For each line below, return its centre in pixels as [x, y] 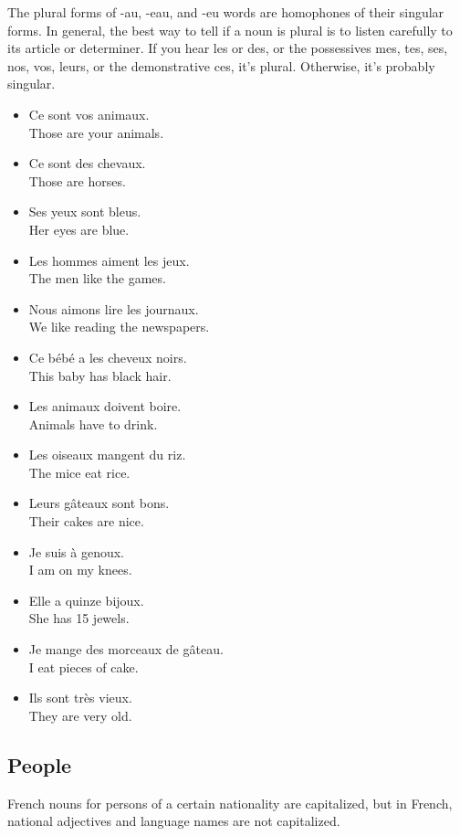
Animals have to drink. [93, 423]
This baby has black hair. [100, 375]
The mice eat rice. [79, 472]
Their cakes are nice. [86, 521]
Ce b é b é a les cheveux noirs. [108, 357]
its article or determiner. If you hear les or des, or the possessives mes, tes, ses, [228, 48]
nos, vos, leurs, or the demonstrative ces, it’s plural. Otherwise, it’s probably [221, 65]
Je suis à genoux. [76, 551]
